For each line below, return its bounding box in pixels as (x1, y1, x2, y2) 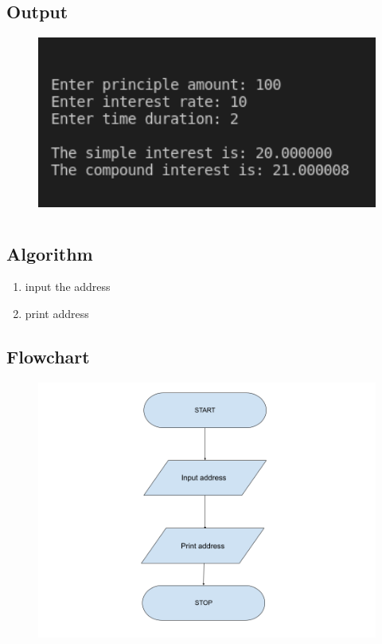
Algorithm (6, 241, 93, 265)
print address (25, 305, 89, 322)
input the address (25, 278, 111, 295)
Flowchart (6, 344, 90, 369)
